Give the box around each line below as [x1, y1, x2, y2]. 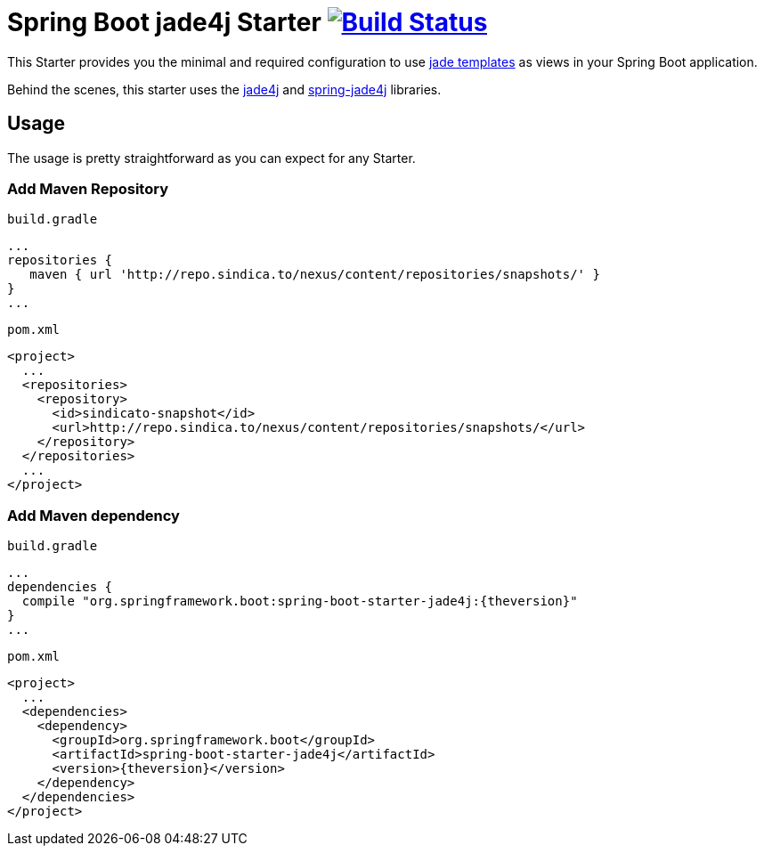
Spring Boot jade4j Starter [7, 7, 321, 37]
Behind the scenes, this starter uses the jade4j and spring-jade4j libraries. [7, 81, 442, 97]
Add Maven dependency [7, 506, 180, 524]
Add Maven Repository [7, 179, 168, 198]
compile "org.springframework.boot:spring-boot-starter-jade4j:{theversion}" [21, 594, 578, 609]
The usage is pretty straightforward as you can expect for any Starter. [7, 150, 416, 166]
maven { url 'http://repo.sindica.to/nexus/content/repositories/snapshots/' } [29, 267, 600, 282]
